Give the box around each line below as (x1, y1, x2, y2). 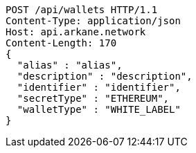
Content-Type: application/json (6, 15, 181, 26)
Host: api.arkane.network (6, 26, 146, 37)
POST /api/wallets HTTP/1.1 (6, 4, 158, 15)
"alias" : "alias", (17, 60, 123, 71)
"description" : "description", (17, 71, 193, 82)
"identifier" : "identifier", (17, 82, 181, 93)
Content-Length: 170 (6, 37, 117, 48)
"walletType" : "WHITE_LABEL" (17, 104, 181, 115)
